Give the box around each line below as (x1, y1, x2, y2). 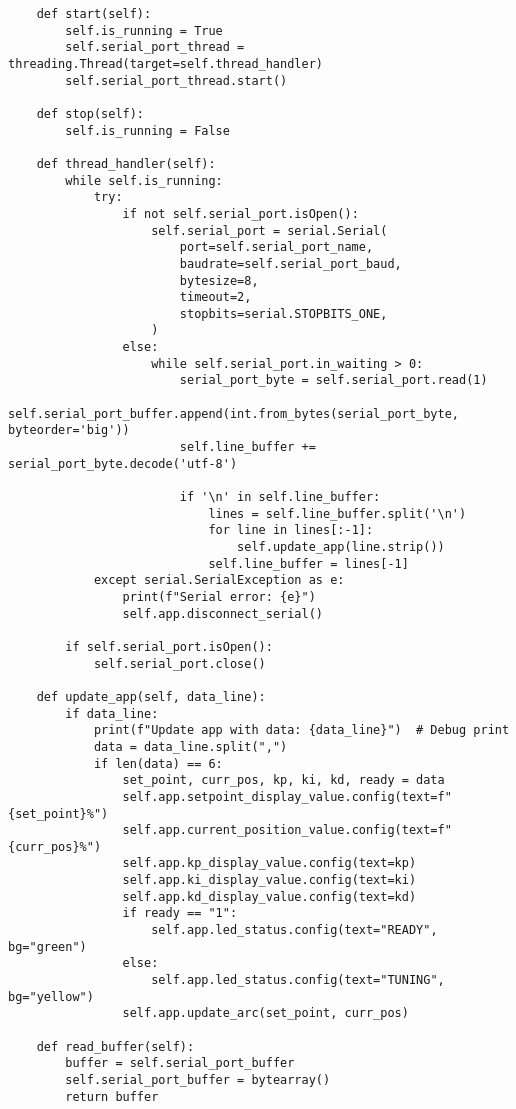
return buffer (65, 1089, 159, 1104)
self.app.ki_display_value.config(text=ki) (122, 873, 417, 888)
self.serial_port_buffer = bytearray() (65, 1073, 331, 1087)
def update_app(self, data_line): (36, 689, 266, 704)
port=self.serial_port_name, (179, 240, 374, 255)
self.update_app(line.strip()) (237, 540, 445, 554)
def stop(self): (36, 106, 145, 121)
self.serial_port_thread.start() (65, 73, 288, 88)
